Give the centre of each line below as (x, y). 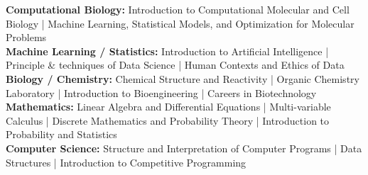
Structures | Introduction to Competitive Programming (126, 162)
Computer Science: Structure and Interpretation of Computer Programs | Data (184, 148)
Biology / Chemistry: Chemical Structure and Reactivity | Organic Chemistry (183, 78)
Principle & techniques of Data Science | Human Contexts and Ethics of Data (175, 65)
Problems (26, 37)
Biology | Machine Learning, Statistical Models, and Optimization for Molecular (180, 23)
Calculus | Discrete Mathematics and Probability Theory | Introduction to (168, 120)
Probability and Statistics (61, 134)
